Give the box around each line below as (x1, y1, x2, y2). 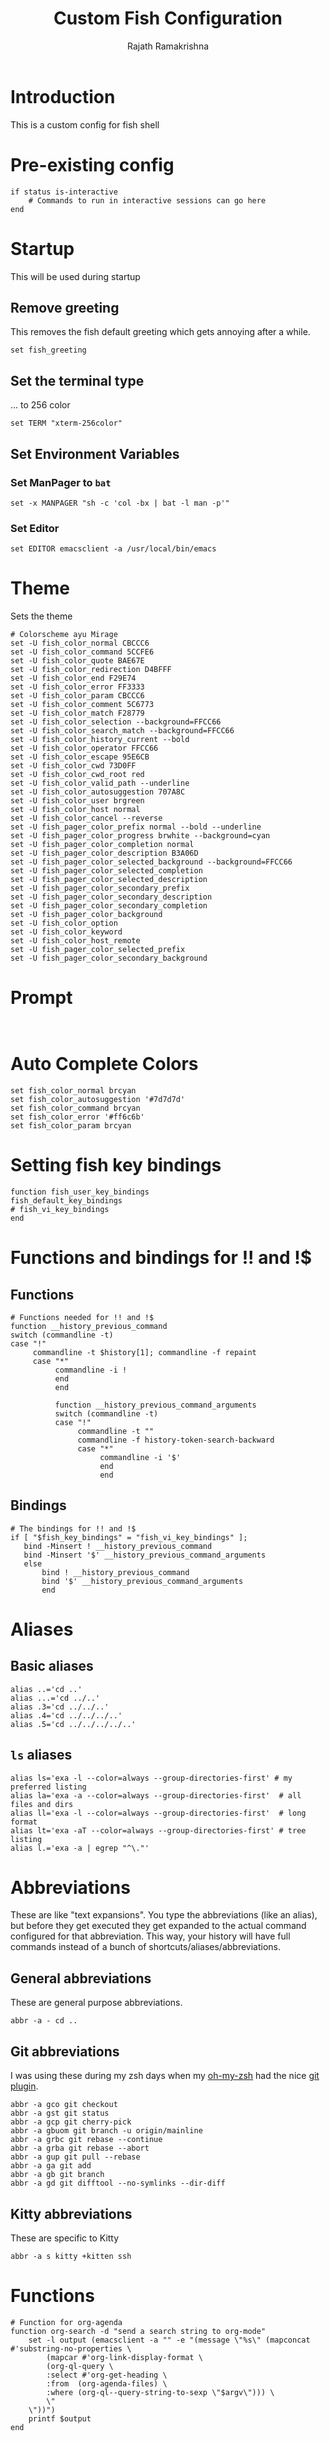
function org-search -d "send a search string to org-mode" (10, 2326, 267, 2336)
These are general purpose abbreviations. (10, 1997, 183, 2009)
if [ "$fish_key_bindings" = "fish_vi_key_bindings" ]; (10, 1532, 248, 1542)
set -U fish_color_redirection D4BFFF (10, 665, 172, 675)
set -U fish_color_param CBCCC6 (10, 691, 145, 701)
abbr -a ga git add (10, 2161, 92, 2171)
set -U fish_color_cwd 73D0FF (10, 761, 137, 771)
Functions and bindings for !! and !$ (10, 1247, 312, 1269)
